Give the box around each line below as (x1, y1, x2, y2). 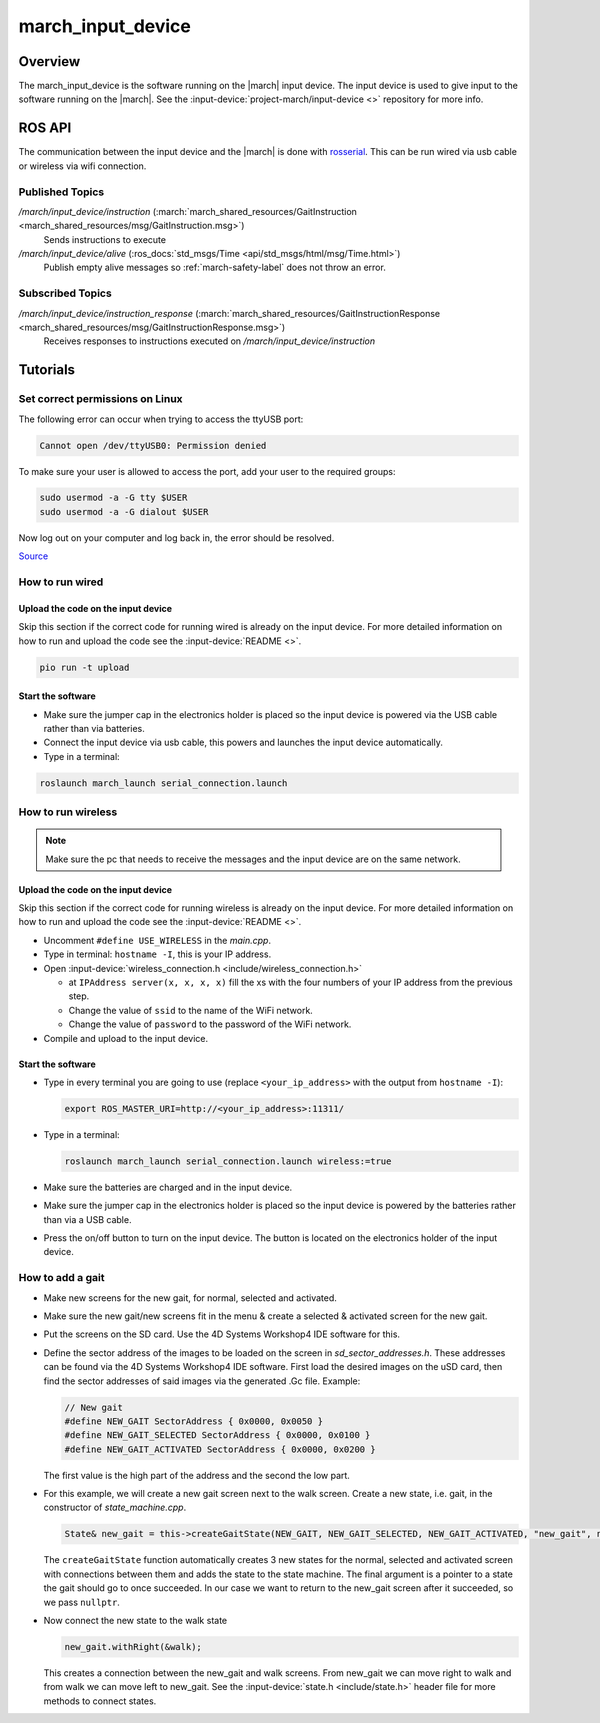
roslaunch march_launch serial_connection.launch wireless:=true (64, 1155, 392, 1167)
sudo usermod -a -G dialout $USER (39, 506, 209, 517)
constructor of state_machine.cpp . (43, 1501, 187, 1514)
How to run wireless (18, 805, 118, 819)
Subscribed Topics (18, 286, 112, 300)
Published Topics (18, 185, 105, 199)
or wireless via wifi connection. (18, 160, 147, 172)
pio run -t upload (39, 661, 130, 673)
